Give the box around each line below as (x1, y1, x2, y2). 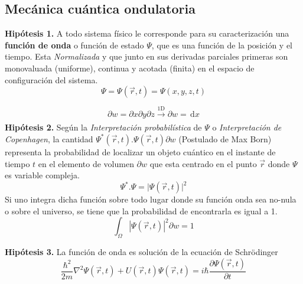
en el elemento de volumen (38, 157, 134, 169)
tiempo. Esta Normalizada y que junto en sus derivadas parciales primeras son (5, 50, 288, 63)
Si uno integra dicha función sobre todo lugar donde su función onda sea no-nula (5, 193, 297, 205)
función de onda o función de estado (5, 38, 144, 51)
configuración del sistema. (5, 73, 98, 86)
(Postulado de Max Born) (178, 132, 272, 145)
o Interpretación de (212, 121, 282, 133)
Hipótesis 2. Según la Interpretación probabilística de (5, 121, 202, 133)
